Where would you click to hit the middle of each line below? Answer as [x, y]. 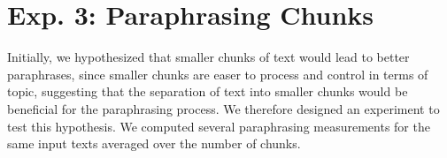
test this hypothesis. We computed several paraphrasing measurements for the [219, 126]
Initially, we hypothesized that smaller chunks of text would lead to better [208, 57]
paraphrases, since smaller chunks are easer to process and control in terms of [218, 74]
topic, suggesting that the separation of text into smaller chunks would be [208, 91]
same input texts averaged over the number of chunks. [154, 143]
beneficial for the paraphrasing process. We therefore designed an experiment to [223, 108]
